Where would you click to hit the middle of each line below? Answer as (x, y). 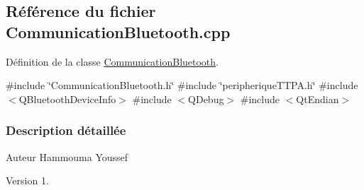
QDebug (206, 99)
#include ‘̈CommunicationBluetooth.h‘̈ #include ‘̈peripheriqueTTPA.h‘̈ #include (182, 85)
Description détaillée (66, 130)
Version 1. (27, 180)
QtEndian (318, 99)
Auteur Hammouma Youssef (67, 156)
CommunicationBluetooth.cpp (118, 31)
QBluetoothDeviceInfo (67, 99)
